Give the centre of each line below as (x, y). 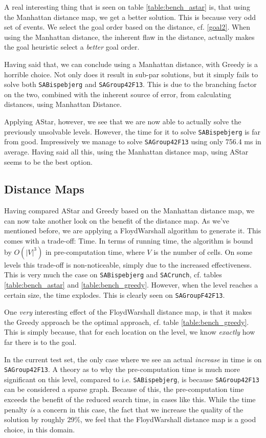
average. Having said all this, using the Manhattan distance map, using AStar (126, 151)
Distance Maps (44, 189)
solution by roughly (35, 419)
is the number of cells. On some (203, 251)
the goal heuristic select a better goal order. (72, 47)
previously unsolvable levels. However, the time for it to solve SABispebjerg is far (132, 131)
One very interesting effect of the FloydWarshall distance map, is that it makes (128, 312)
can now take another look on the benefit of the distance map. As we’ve (117, 220)
